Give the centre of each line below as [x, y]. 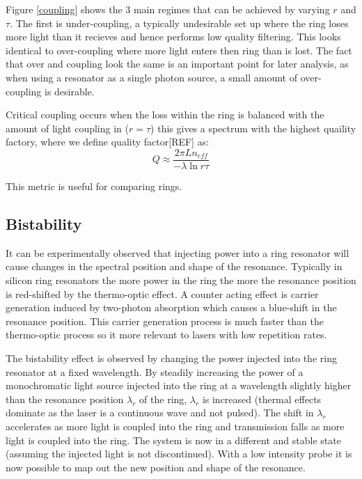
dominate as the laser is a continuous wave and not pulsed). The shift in [160, 413]
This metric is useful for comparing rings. [94, 186]
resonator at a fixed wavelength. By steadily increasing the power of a [155, 371]
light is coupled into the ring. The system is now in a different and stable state [173, 440]
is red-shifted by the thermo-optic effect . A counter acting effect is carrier [162, 293]
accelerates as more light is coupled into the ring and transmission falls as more [175, 426]
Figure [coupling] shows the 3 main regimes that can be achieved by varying [168, 9]
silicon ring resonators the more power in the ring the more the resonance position [181, 280]
